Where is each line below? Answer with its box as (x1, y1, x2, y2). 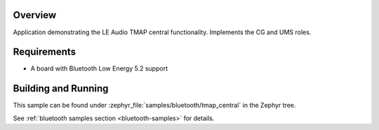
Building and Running (13, 82, 109, 94)
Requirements (13, 46, 77, 58)
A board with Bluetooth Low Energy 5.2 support (30, 64, 168, 73)
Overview (13, 9, 57, 21)
